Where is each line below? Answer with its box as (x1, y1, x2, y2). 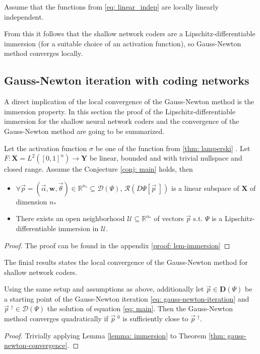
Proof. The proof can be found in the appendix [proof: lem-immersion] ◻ (4, 240, 230, 250)
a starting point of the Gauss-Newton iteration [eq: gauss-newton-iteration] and (4, 293, 249, 304)
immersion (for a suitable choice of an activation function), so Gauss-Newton (4, 38, 241, 48)
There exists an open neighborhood (16, 213, 125, 224)
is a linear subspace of (171, 182, 239, 193)
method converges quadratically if (4, 313, 108, 324)
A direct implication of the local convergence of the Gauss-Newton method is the (4, 96, 254, 107)
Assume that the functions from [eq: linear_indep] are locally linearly (4, 2, 219, 12)
